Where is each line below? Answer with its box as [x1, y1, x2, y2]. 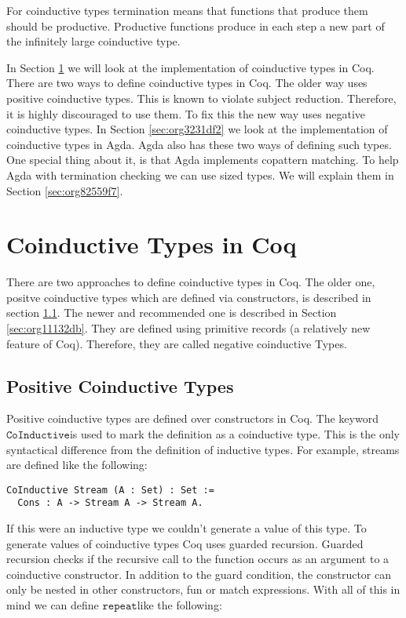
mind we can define [6, 597, 99, 613]
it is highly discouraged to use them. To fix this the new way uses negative [6, 105, 366, 122]
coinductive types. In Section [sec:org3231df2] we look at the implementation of [6, 121, 388, 137]
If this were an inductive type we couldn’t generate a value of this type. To [6, 520, 367, 536]
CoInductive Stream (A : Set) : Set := [6, 484, 214, 496]
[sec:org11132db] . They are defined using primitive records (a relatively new [6, 320, 371, 336]
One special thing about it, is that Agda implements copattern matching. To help [6, 151, 399, 168]
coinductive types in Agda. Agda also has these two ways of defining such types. [6, 136, 392, 152]
